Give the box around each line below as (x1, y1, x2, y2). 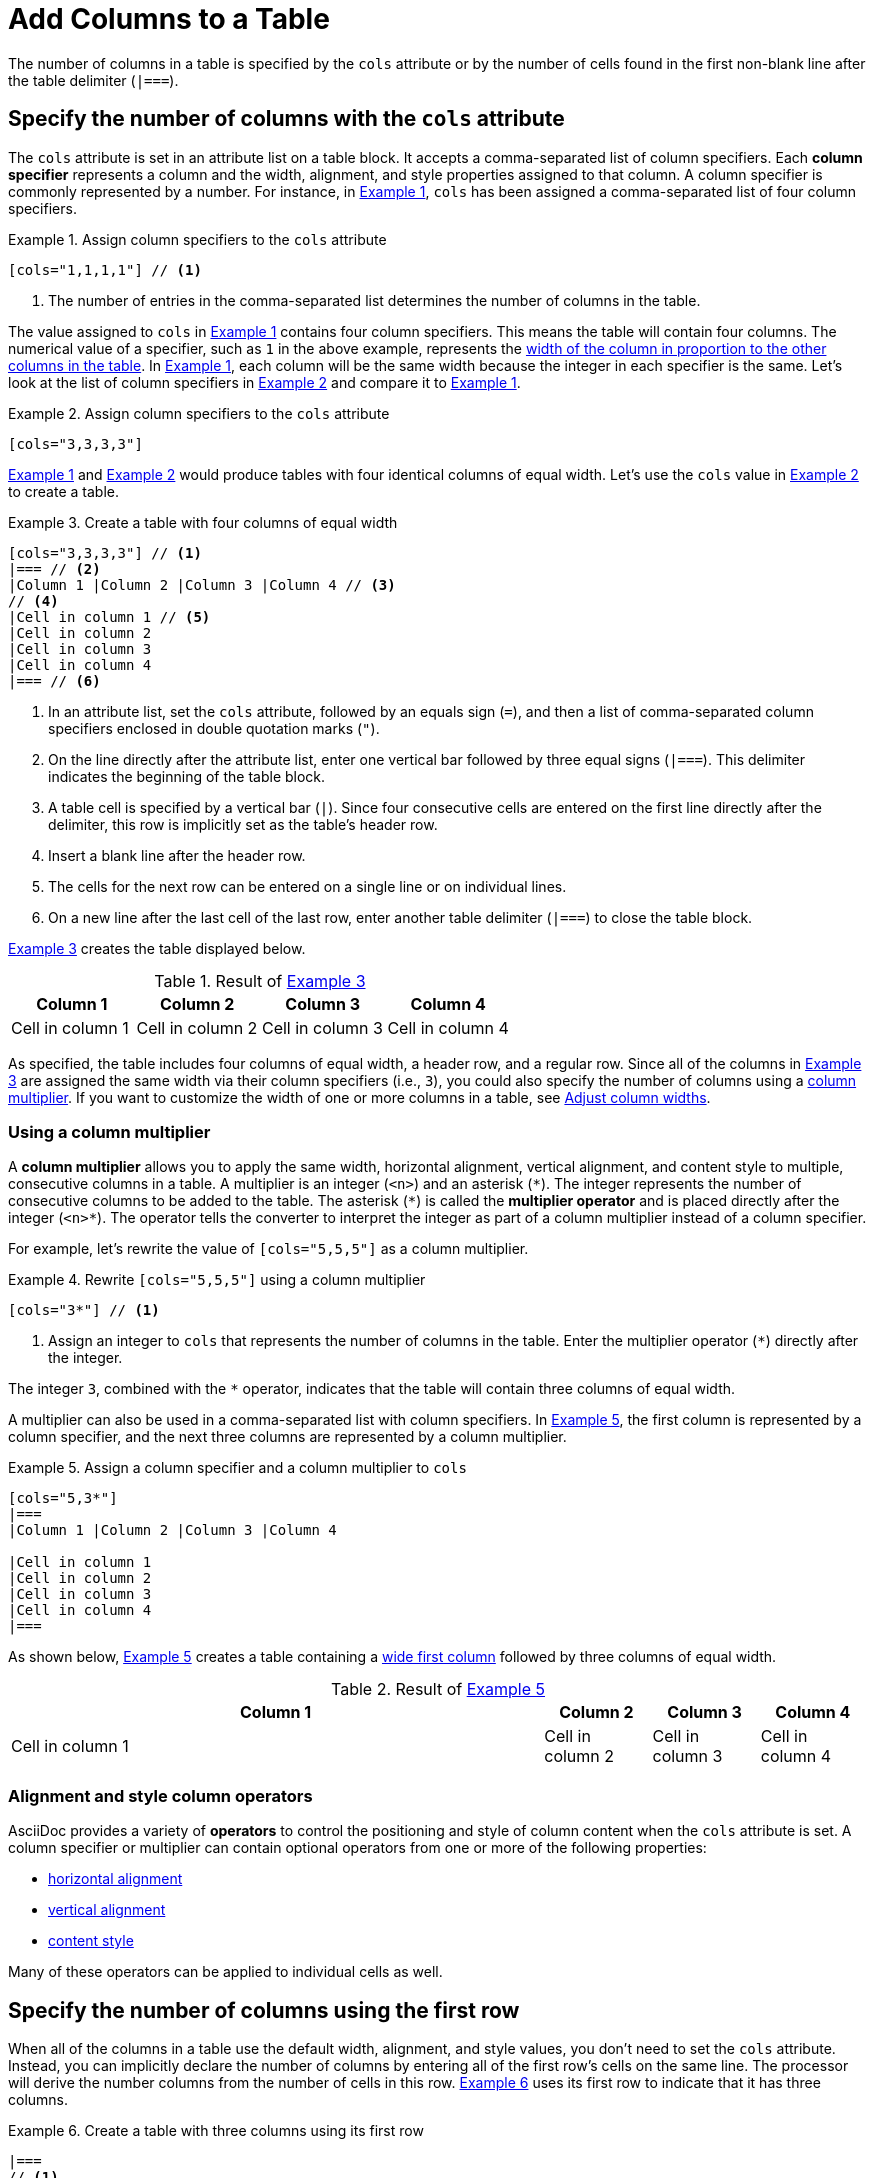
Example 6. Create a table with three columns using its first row (8, 2121, 424, 2139)
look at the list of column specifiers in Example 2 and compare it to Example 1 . (8, 373, 521, 391)
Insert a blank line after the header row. (48, 846, 306, 864)
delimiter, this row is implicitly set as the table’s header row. (48, 815, 438, 833)
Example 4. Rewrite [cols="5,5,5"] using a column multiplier (8, 1271, 426, 1289)
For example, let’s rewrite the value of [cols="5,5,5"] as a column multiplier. (8, 1240, 529, 1258)
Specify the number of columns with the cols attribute (8, 106, 565, 132)
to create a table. (8, 482, 119, 500)
